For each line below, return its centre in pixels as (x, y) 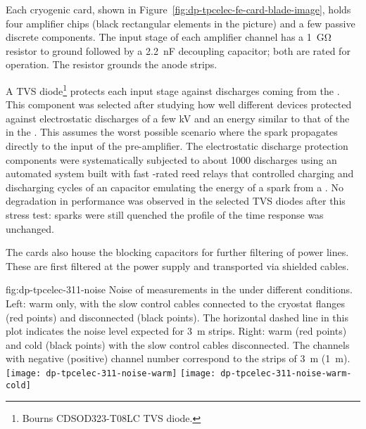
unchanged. (30, 228)
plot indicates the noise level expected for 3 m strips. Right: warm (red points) (176, 331)
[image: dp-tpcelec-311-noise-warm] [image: (111, 373)
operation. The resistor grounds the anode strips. (112, 64)
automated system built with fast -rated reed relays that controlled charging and (180, 173)
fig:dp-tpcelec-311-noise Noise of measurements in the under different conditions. (179, 289)
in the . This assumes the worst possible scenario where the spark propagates (172, 132)
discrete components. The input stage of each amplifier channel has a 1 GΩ (169, 37)
